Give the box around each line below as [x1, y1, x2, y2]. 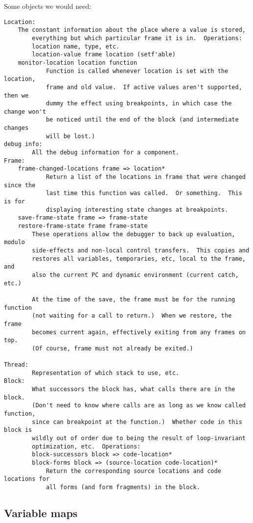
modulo [4, 239, 25, 246]
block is [4, 426, 32, 434]
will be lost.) [46, 132, 95, 140]
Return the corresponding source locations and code [46, 467, 221, 474]
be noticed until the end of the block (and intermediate [46, 116, 239, 124]
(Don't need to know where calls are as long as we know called [32, 402, 246, 409]
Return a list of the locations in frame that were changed [46, 174, 246, 181]
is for [4, 198, 25, 205]
